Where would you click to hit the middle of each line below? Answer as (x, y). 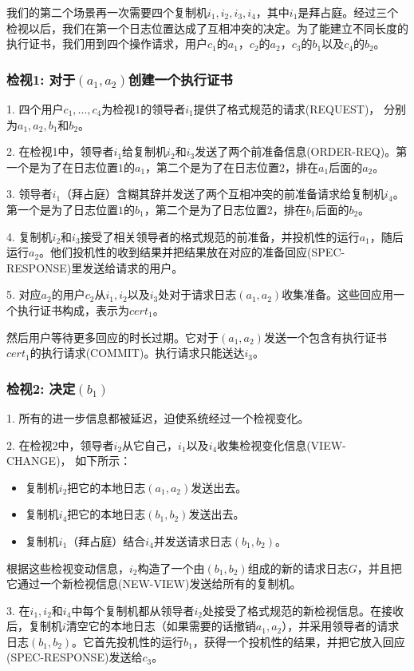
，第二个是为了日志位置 (205, 209)
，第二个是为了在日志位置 (213, 167)
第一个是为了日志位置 (62, 209)
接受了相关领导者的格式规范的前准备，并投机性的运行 (220, 236)
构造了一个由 (171, 568)
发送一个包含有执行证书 (325, 337)
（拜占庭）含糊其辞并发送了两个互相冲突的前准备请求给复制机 (223, 194)
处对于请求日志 (197, 294)
